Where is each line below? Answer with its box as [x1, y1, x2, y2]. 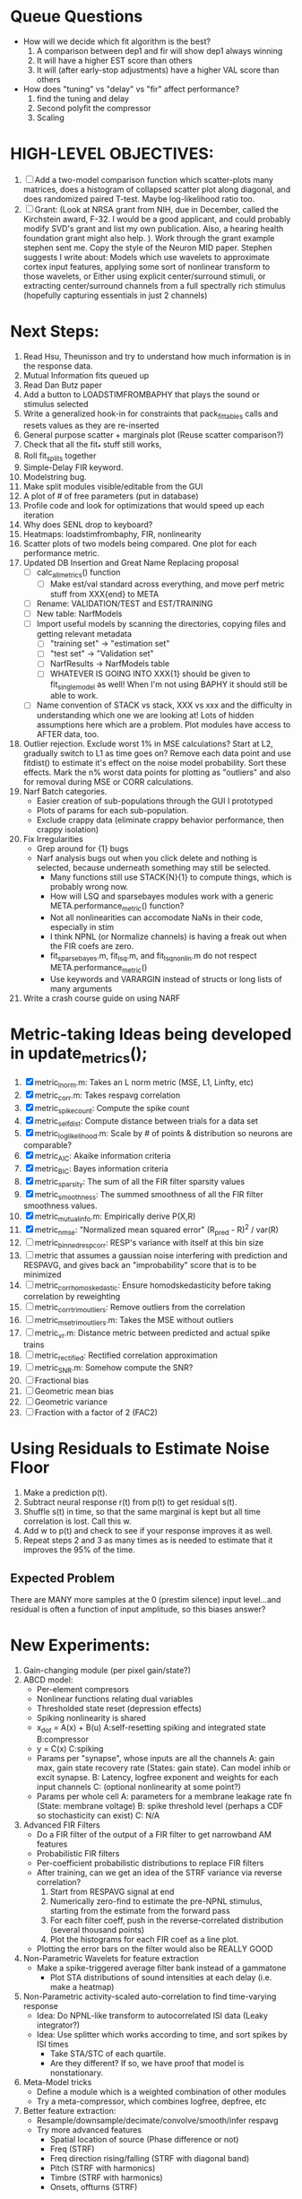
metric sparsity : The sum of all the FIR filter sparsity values [34, 1176, 246, 1189]
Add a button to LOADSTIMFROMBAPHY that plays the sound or [22, 388, 261, 400]
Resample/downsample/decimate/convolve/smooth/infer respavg [36, 2115, 279, 2125]
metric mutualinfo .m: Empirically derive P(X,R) [34, 1211, 196, 1224]
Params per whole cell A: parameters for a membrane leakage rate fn [36, 1791, 292, 1802]
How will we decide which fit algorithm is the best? [22, 36, 211, 47]
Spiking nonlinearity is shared [36, 1712, 147, 1723]
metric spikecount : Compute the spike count [34, 1102, 190, 1116]
